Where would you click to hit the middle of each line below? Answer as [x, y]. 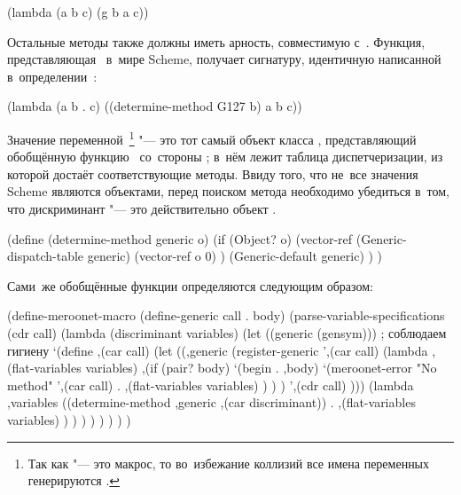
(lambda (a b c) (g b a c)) [78, 12]
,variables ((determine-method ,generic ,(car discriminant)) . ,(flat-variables [211, 402]
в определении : [52, 76]
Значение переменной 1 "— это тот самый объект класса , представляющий [212, 137]
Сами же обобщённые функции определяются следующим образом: [190, 285]
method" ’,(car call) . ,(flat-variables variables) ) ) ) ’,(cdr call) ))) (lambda [211, 385]
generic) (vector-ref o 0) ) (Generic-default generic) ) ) [235, 256]
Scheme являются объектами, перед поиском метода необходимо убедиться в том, [228, 191]
